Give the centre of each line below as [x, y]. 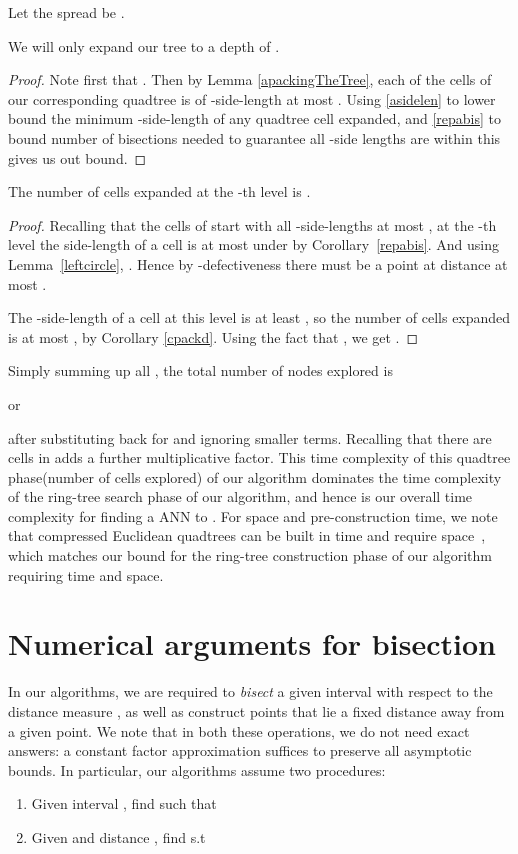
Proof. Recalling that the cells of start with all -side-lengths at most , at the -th [252, 224]
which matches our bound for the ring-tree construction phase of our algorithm [250, 555]
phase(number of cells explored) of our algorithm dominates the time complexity [255, 476]
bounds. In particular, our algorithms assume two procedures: [197, 769]
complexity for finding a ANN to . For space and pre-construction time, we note [253, 515]
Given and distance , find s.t [118, 836]
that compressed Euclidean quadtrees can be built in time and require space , [247, 535]
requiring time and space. [86, 574]
